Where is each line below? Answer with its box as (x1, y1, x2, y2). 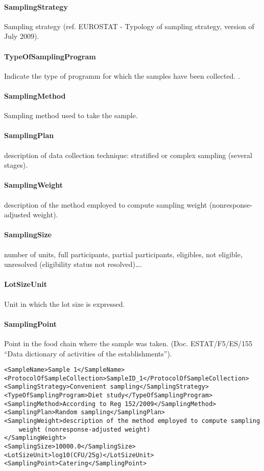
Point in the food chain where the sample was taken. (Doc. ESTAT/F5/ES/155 (4, 338, 253, 348)
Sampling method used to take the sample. (4, 110, 138, 121)
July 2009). (4, 31, 39, 41)
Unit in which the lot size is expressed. (4, 298, 125, 309)
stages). (4, 160, 28, 170)
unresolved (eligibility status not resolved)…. (4, 259, 142, 270)
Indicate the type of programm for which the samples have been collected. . (4, 70, 240, 81)
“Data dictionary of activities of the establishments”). (4, 348, 172, 358)
